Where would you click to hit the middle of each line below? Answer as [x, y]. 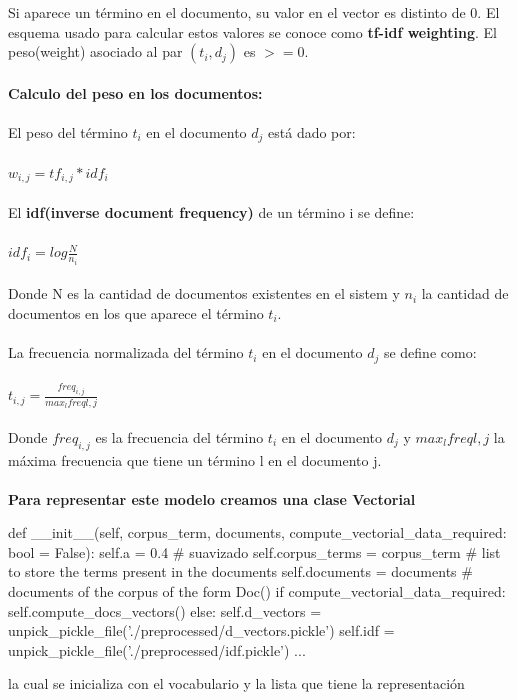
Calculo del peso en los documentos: [135, 92]
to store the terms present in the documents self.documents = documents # [240, 571]
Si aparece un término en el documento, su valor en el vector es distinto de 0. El [254, 12]
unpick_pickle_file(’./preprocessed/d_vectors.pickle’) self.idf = [201, 630]
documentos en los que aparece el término [136, 312]
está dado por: [312, 131]
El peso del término [68, 131]
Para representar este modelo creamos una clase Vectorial [212, 498]
